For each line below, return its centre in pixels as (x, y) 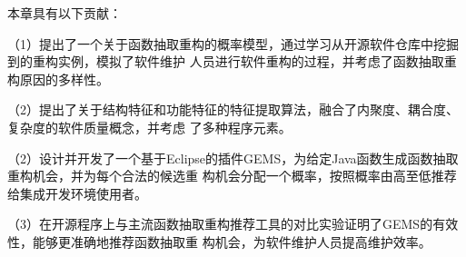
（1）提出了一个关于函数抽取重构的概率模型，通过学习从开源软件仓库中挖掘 (233, 43)
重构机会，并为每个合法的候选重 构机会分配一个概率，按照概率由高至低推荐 (232, 176)
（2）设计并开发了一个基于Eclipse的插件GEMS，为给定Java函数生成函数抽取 (233, 158)
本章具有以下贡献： (64, 13)
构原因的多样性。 (58, 79)
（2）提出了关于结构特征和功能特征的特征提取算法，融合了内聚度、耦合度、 (233, 109)
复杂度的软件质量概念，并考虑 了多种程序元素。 (149, 127)
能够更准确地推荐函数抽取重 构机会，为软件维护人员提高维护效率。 (232, 241)
